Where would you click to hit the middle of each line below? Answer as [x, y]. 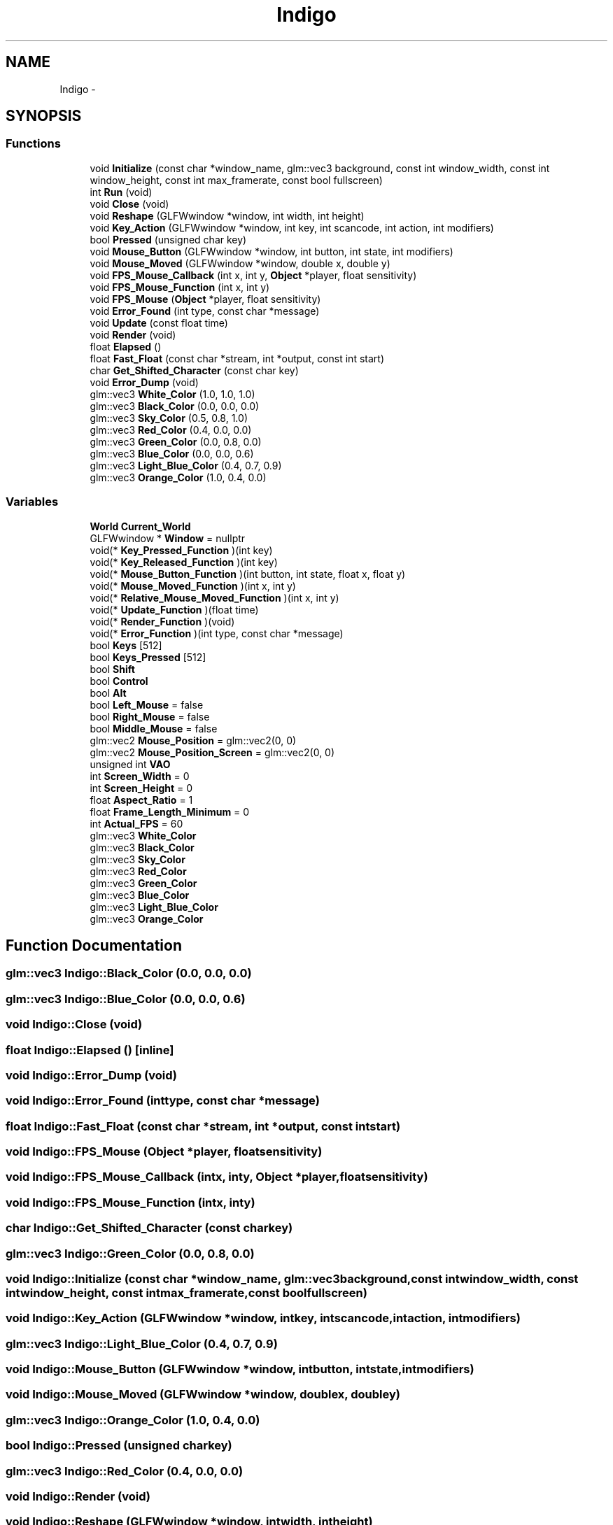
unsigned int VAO [130, 764]
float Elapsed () [126, 346]
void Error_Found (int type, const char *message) [205, 311]
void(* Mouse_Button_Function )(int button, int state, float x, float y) [248, 574]
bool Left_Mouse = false [147, 704]
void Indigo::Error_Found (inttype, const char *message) [163, 1101]
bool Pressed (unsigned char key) [168, 239]
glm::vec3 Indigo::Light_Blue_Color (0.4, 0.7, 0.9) [142, 1343]
